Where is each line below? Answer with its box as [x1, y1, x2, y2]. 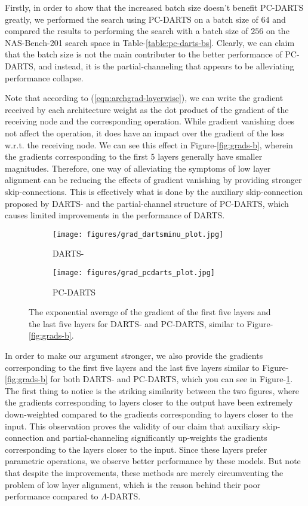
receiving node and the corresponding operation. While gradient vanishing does [5, 115, 295, 127]
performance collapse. [5, 71, 84, 84]
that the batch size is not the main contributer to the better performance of [5, 48, 282, 60]
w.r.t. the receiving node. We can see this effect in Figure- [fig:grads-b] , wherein [5, 138, 293, 151]
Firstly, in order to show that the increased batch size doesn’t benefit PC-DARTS [5, 1, 304, 13]
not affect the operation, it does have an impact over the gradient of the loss [5, 126, 285, 139]
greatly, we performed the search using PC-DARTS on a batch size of [5, 13, 258, 25]
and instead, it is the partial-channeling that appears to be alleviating [38, 59, 294, 72]
